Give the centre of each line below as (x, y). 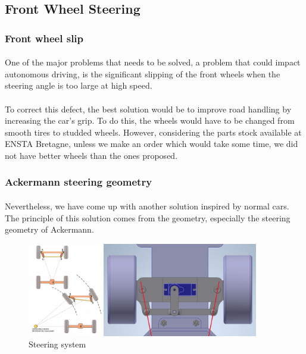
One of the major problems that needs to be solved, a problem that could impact (153, 62)
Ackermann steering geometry (79, 182)
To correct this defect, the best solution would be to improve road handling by (148, 109)
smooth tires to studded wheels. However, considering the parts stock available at (153, 132)
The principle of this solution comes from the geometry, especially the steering (148, 217)
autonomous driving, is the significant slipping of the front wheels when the (143, 73)
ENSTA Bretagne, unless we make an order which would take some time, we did (152, 144)
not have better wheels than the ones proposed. (91, 155)
